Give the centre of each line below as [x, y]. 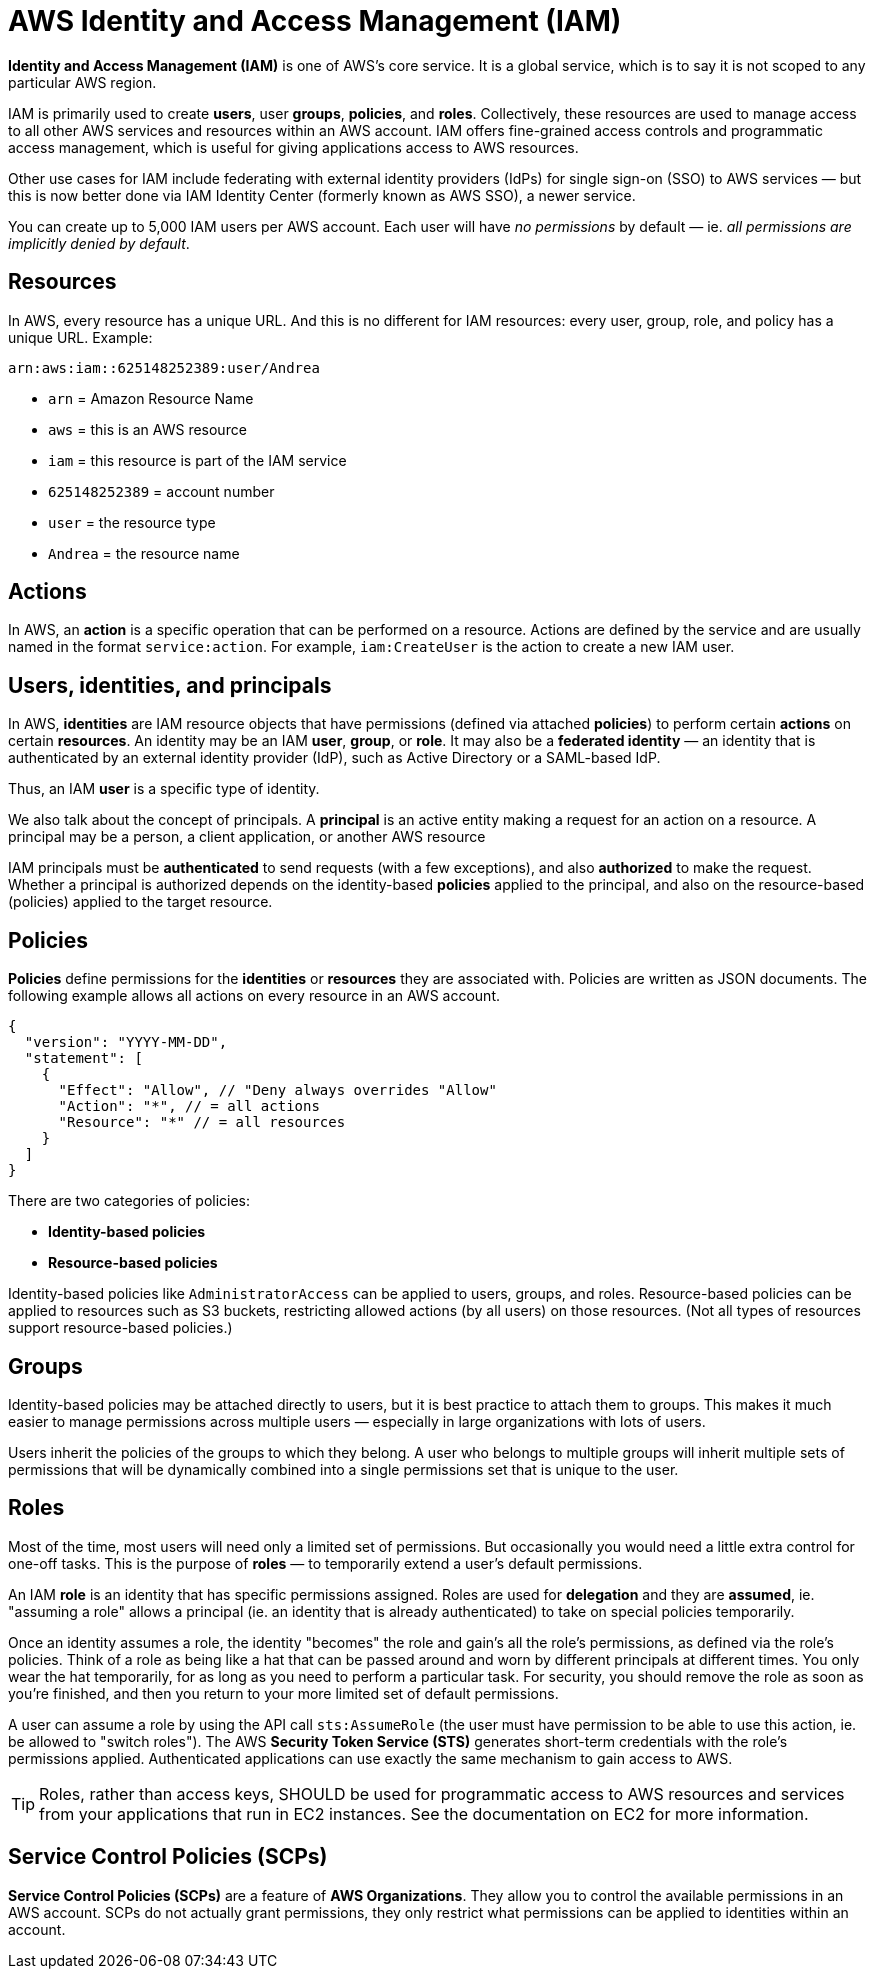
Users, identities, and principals [170, 685]
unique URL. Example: [80, 337]
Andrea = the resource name [144, 553]
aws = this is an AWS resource [147, 429]
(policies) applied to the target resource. [140, 902]
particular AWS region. [82, 82]
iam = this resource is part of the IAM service [197, 460]
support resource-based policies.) [120, 1328]
